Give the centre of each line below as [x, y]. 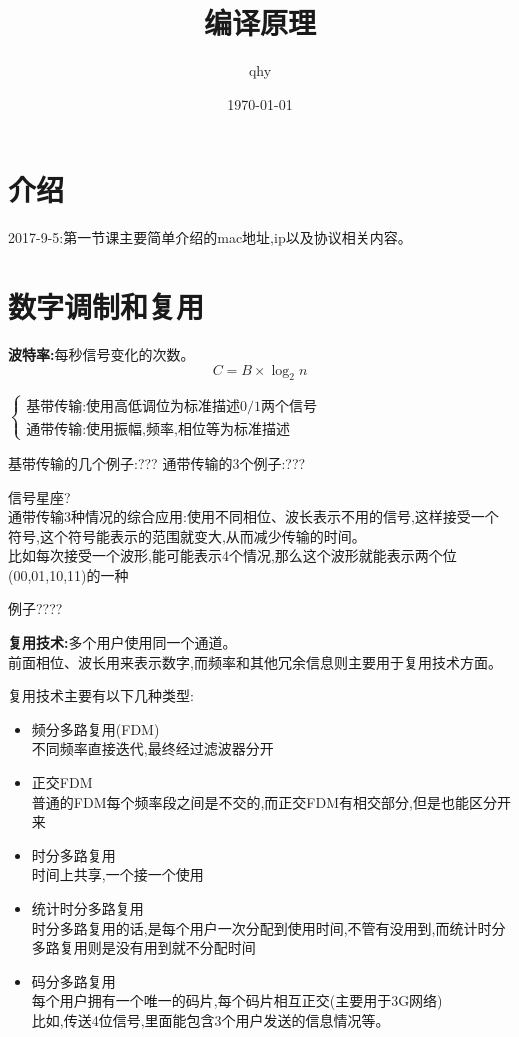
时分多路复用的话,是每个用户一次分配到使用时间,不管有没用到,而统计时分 [268, 927]
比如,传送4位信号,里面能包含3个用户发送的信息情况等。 [210, 1019]
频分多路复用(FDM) [95, 728]
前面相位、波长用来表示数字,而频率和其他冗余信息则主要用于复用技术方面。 [255, 661]
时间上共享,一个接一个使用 [117, 874]
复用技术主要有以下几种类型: [101, 695]
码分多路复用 [73, 980]
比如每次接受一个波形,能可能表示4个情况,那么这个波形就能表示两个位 [232, 555]
